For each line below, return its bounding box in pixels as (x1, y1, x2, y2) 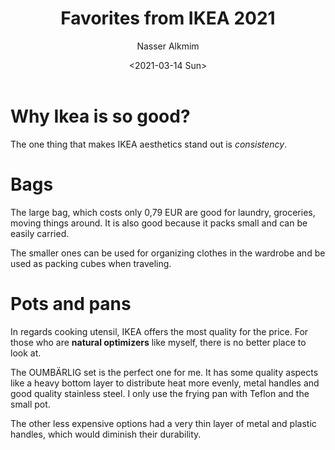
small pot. (10, 398, 51, 410)
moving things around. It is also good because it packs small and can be (10, 217, 308, 229)
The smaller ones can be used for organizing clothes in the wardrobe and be (10, 247, 326, 259)
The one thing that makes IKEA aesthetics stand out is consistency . (10, 138, 288, 150)
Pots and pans (10, 292, 132, 315)
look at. (10, 347, 42, 359)
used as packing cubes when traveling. (10, 257, 172, 269)
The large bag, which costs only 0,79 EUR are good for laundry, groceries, (10, 206, 316, 218)
